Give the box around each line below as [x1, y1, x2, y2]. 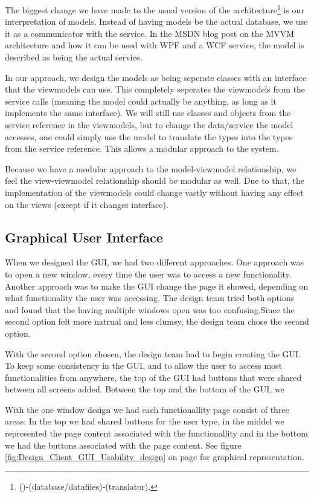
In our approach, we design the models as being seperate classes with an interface [5, 71, 307, 83]
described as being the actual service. [5, 51, 143, 63]
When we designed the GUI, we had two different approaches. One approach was [5, 256, 304, 268]
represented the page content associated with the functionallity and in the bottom [5, 427, 308, 440]
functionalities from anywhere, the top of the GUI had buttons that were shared [5, 371, 302, 383]
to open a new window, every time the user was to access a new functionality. [5, 267, 292, 280]
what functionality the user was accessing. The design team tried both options [5, 291, 295, 304]
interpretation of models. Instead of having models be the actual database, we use [5, 15, 308, 28]
